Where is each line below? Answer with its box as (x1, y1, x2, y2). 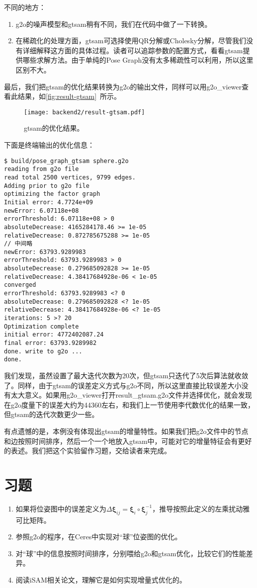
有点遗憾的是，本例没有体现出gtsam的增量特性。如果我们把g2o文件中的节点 (4, 425, 249, 436)
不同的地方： (4, 2, 46, 12)
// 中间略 (4, 240, 33, 248)
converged (4, 281, 36, 289)
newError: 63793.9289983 (4, 248, 86, 255)
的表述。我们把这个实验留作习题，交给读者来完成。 (4, 445, 171, 456)
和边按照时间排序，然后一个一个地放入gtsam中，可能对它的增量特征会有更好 (4, 435, 252, 446)
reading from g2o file (4, 166, 79, 173)
